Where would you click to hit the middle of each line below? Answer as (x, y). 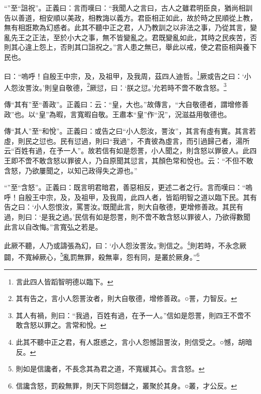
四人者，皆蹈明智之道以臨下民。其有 (197, 197)
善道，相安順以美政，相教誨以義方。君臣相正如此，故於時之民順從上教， (137, 17)
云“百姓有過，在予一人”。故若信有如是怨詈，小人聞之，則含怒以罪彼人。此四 (130, 151)
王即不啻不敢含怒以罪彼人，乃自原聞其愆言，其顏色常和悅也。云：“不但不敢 (129, 161)
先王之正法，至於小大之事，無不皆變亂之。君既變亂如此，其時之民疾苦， (130, 37)
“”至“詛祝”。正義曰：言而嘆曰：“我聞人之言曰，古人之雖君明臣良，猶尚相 (125, 8)
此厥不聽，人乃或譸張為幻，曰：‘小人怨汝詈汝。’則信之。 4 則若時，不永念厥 (125, 244)
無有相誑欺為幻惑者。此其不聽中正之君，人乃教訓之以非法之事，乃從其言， (127, 27)
